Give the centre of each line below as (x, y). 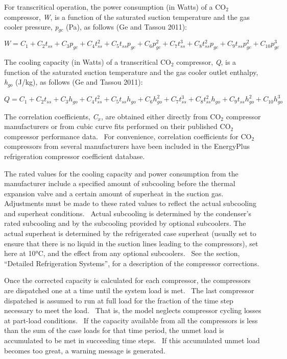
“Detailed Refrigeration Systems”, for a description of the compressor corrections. (132, 263)
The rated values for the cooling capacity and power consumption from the (121, 173)
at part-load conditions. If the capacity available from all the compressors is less (131, 320)
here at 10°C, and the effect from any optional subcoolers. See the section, (122, 253)
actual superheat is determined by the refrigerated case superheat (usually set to (130, 233)
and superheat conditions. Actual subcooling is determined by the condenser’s (128, 213)
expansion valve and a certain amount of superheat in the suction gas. (114, 193)
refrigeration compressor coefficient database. (75, 156)
